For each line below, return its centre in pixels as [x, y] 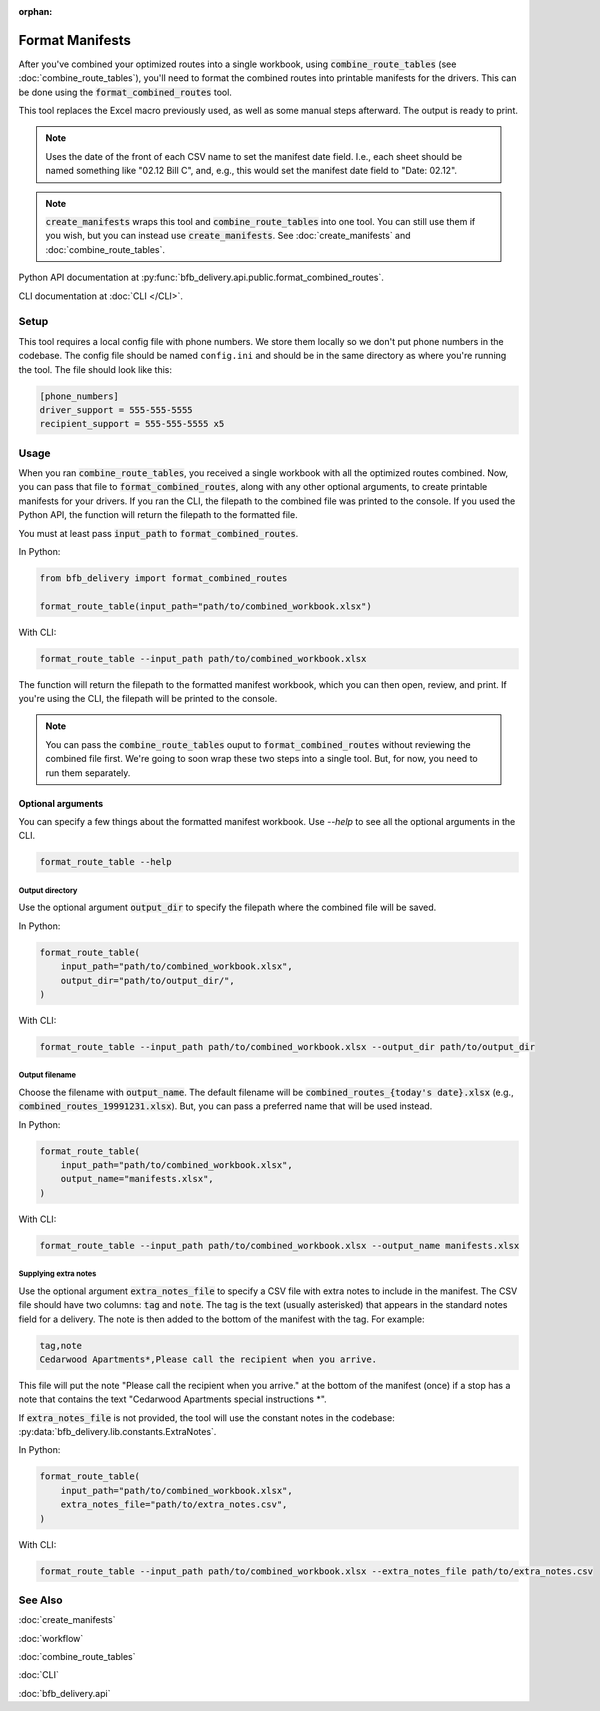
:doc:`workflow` [51, 1638]
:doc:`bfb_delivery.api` [64, 1693]
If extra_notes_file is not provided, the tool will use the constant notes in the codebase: [206, 1417]
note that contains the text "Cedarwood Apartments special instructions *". [172, 1399]
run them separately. [88, 772]
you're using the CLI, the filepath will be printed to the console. [148, 699]
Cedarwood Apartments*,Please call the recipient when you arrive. [208, 1359]
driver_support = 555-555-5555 [116, 409]
